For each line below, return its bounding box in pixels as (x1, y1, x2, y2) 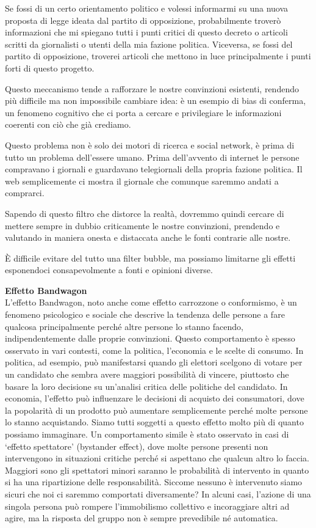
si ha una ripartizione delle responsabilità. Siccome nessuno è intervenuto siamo (5, 475, 303, 488)
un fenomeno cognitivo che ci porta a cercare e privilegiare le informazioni (5, 106, 282, 119)
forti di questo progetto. (5, 61, 95, 74)
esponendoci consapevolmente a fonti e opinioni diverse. (5, 263, 213, 276)
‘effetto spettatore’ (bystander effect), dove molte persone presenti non (5, 439, 268, 452)
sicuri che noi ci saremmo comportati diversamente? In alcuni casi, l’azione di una (5, 487, 311, 500)
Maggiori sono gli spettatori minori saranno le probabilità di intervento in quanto (5, 463, 309, 476)
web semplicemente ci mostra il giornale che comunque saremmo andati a (5, 174, 279, 187)
